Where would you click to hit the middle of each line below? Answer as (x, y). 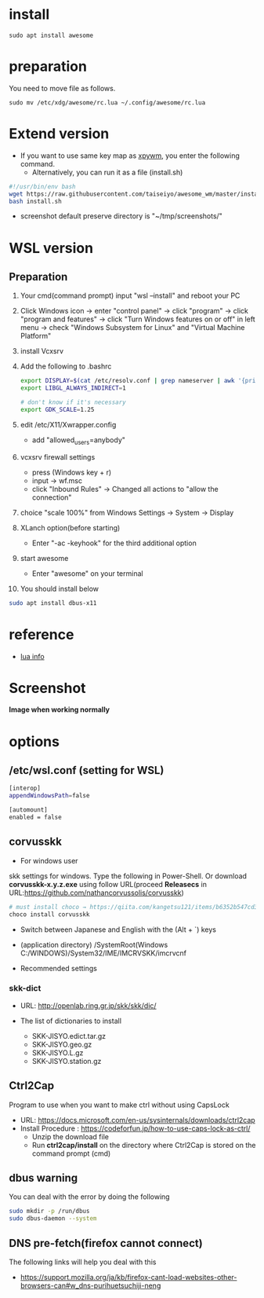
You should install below (60, 588)
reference (42, 634)
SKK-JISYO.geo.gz (62, 1044)
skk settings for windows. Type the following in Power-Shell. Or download (128, 876)
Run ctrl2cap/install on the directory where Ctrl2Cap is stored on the (144, 1145)
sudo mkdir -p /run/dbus (49, 1212)
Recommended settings (58, 968)
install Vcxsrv (42, 351)
